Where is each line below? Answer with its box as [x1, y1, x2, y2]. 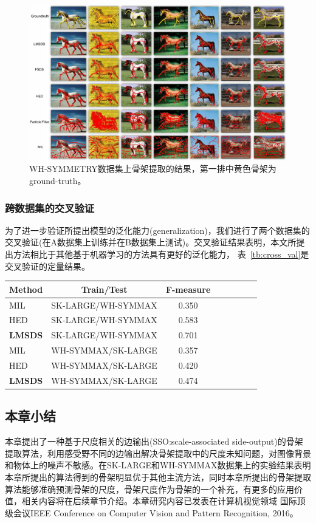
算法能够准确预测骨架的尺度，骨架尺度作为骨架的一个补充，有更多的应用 [5, 482, 294, 495]
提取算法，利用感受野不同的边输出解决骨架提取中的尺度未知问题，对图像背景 [5, 446, 311, 459]
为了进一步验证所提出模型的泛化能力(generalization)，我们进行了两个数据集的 [5, 224, 310, 236]
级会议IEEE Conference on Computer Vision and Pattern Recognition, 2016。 [5, 506, 298, 519]
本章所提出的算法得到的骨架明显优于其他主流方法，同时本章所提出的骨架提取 [5, 470, 311, 483]
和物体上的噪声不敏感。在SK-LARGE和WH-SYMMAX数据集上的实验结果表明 [5, 459, 311, 471]
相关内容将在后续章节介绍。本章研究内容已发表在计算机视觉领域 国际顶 [21, 494, 306, 507]
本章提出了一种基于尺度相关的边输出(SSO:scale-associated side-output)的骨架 [5, 435, 303, 448]
